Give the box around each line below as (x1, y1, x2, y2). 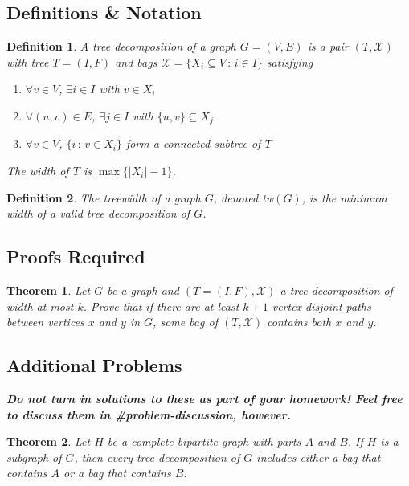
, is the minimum (301, 189, 387, 206)
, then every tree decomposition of (74, 448, 240, 465)
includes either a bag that (256, 448, 381, 465)
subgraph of (6, 448, 62, 465)
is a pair (307, 38, 349, 55)
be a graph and (107, 282, 179, 299)
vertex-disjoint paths (272, 297, 371, 314)
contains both (267, 313, 332, 330)
